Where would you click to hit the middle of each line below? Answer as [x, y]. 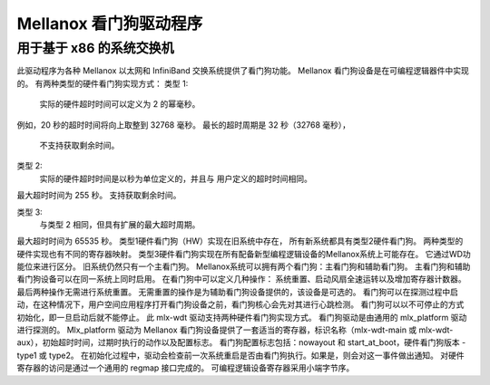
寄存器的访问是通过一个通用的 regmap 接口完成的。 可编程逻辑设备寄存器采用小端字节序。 [186, 368]
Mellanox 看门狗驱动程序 [110, 24]
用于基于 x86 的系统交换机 [95, 48]
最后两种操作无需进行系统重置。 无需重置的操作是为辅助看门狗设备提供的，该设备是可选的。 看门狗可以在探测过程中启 [237, 292]
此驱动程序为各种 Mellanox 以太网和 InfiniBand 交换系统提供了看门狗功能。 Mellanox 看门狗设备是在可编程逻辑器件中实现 [243, 71]
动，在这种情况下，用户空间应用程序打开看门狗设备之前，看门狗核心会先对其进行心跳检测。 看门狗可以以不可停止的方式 [240, 304]
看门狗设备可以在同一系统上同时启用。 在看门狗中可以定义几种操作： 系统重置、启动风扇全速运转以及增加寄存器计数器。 [241, 279]
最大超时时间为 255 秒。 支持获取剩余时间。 [99, 196]
